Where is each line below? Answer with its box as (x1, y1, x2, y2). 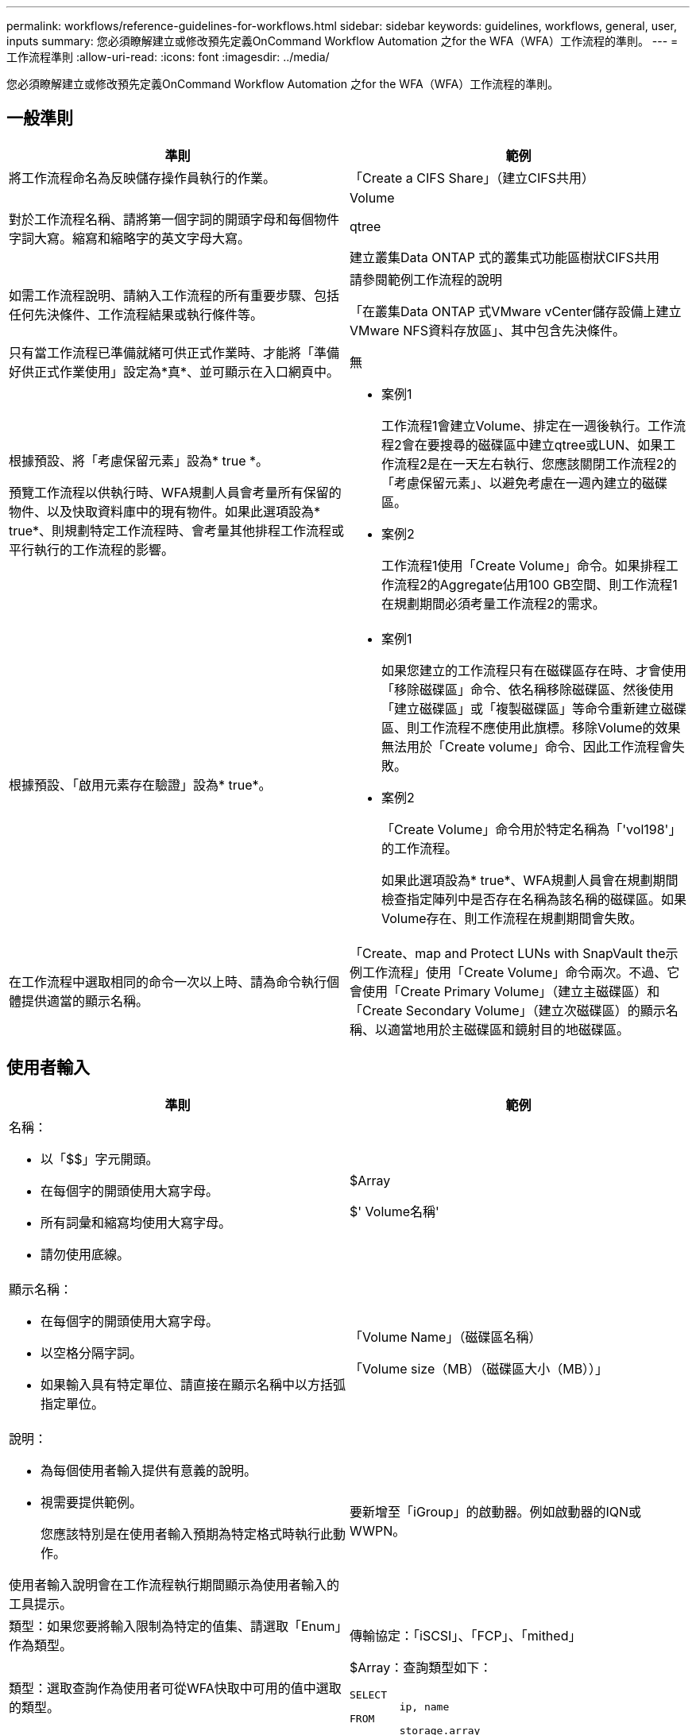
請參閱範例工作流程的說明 (350, 271, 503, 288)
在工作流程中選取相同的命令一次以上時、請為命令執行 (9, 973, 327, 990)
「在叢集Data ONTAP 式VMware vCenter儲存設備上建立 (350, 303, 682, 319)
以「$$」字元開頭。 (41, 1150, 159, 1167)
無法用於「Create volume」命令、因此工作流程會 (381, 738, 672, 755)
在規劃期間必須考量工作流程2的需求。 (381, 595, 605, 612)
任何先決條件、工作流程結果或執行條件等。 (9, 306, 264, 323)
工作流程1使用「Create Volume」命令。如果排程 (381, 557, 666, 574)
